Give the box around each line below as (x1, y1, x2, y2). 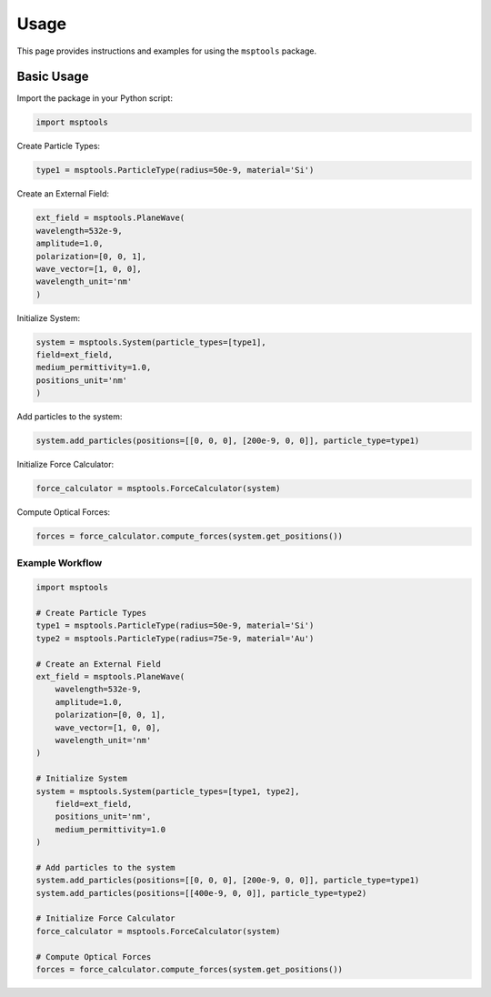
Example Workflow (16, 556, 103, 569)
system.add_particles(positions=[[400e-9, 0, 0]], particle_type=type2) (35, 888, 367, 898)
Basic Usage (16, 69, 89, 85)
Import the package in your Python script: (16, 93, 173, 104)
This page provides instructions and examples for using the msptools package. (16, 45, 317, 56)
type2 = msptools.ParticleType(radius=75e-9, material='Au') (35, 633, 315, 643)
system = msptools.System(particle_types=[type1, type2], (35, 786, 300, 796)
